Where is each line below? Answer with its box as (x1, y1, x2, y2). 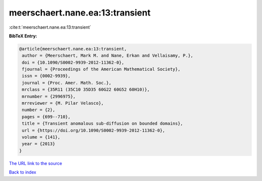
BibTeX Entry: (9, 33, 37, 39)
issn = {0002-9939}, (22, 73, 71, 79)
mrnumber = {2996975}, (22, 94, 76, 99)
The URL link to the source (9, 160, 63, 166)
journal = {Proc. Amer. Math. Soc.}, (22, 80, 112, 85)
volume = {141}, (22, 134, 61, 140)
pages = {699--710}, (22, 114, 71, 119)
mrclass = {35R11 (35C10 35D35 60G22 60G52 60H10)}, (22, 87, 150, 92)
